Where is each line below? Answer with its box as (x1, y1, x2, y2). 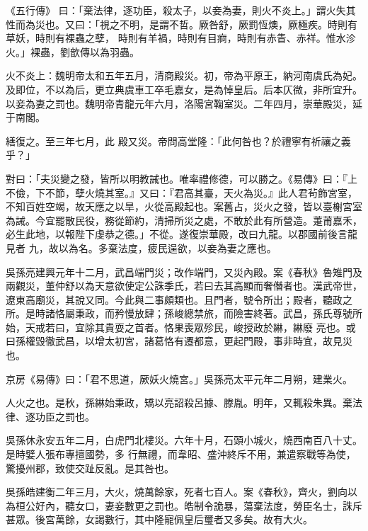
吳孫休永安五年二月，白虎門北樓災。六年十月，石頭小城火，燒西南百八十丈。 (6, 433, 362, 447)
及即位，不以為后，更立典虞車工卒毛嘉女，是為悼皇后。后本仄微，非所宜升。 (6, 81, 362, 96)
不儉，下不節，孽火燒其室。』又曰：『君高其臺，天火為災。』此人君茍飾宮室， (6, 185, 357, 200)
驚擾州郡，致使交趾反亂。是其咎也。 (6, 460, 174, 475)
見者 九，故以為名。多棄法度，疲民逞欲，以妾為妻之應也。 (6, 240, 277, 255)
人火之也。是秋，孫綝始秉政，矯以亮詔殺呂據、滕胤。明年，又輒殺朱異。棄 (6, 395, 352, 410)
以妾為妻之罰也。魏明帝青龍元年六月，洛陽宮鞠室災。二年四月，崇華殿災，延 (6, 96, 362, 110)
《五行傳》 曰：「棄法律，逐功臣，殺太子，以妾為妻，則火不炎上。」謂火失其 (6, 3, 356, 17)
